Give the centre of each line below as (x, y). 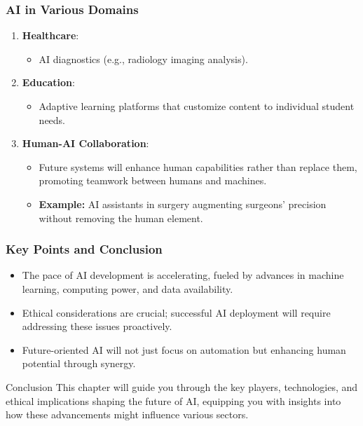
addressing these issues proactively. (97, 326)
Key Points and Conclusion (84, 249)
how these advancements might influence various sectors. (127, 414)
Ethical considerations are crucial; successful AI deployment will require (176, 312)
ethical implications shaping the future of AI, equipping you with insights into (173, 400)
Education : (48, 82)
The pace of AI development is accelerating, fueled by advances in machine (183, 275)
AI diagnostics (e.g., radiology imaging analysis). (143, 59)
